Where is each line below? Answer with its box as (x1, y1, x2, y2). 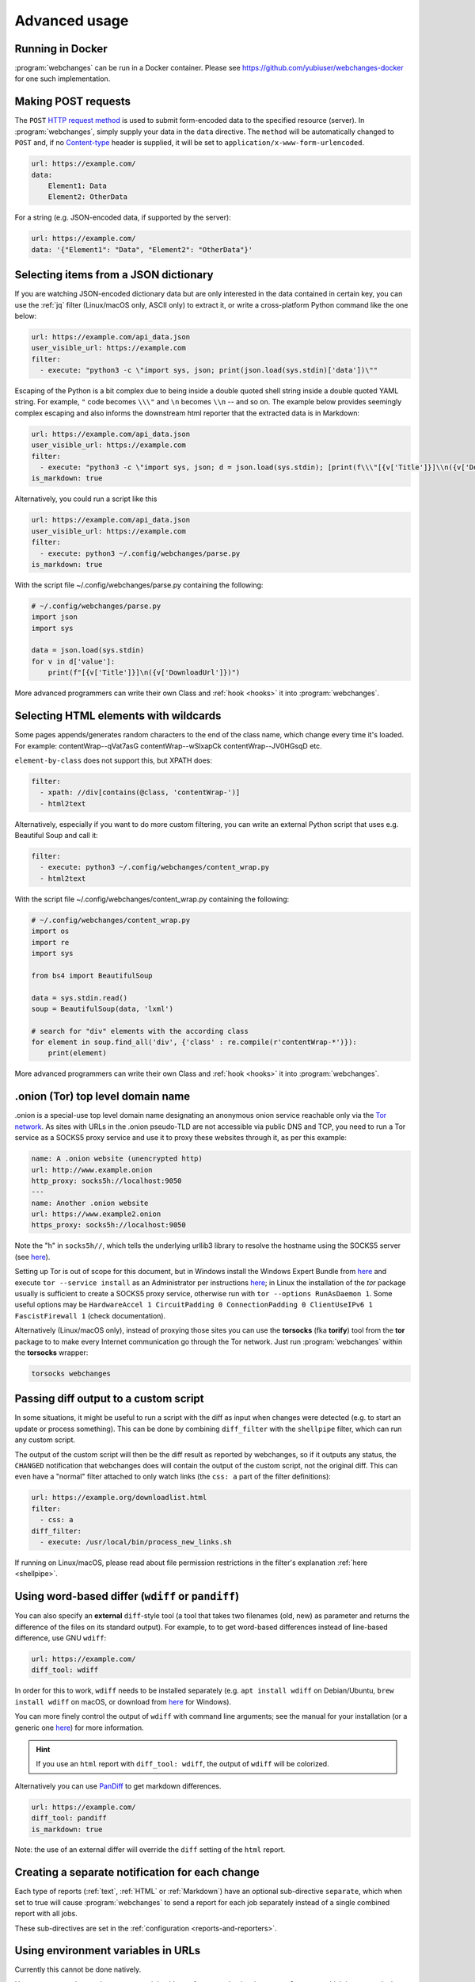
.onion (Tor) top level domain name (14, 1090, 191, 1104)
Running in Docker (14, 42, 108, 55)
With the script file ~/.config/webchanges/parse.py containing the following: (14, 580, 264, 590)
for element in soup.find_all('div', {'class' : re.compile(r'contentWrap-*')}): (31, 1038, 358, 1046)
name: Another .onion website (31, 1198, 149, 1207)
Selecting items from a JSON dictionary (14, 268, 214, 281)
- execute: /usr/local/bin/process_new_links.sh (40, 1537, 233, 1546)
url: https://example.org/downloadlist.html (31, 1493, 207, 1502)
